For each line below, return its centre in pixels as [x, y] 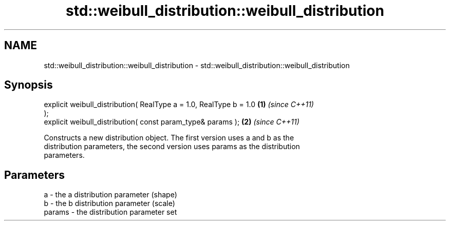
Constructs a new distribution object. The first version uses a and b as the [169, 138]
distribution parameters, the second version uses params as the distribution [172, 147]
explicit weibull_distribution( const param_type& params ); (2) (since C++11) [172, 122]
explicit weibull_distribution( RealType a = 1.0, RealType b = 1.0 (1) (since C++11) [179, 105]
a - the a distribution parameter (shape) [110, 195]
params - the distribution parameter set [110, 212]
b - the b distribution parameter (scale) [109, 203]
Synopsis [29, 85]
